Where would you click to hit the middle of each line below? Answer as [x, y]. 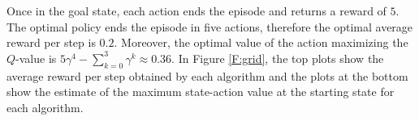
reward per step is [51, 42]
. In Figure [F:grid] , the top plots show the [278, 58]
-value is [36, 58]
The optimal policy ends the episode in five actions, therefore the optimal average [210, 26]
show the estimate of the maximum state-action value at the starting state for [201, 92]
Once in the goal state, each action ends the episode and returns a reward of [197, 10]
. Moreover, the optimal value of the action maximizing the [261, 42]
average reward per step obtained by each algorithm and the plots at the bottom [207, 75]
